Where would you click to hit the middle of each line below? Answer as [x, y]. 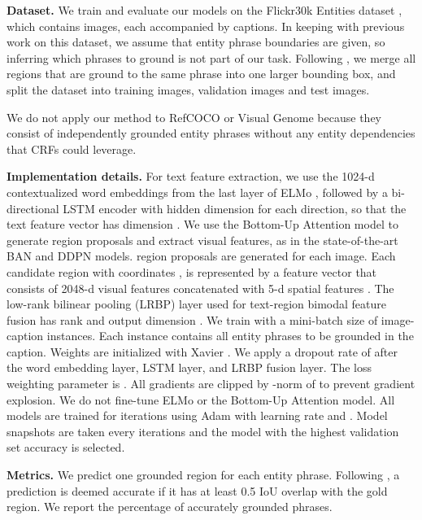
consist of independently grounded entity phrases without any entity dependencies [211, 133]
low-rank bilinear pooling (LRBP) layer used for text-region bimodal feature [197, 304]
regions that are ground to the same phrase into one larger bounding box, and [201, 74]
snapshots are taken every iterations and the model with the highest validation [203, 431]
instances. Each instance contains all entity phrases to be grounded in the [230, 336]
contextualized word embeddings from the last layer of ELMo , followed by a [197, 192]
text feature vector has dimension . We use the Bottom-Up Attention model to [202, 224]
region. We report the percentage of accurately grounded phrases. [170, 507]
